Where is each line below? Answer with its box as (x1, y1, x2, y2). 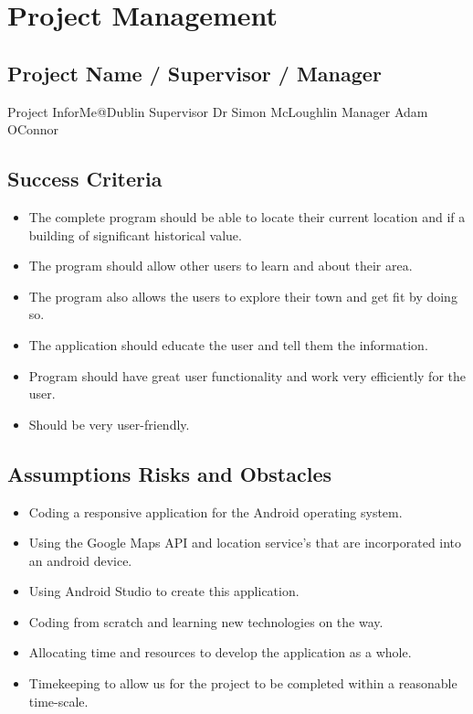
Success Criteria (7, 165, 163, 193)
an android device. (28, 550, 132, 570)
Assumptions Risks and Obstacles (7, 459, 331, 487)
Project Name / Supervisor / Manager (7, 59, 382, 87)
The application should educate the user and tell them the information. (28, 335, 428, 354)
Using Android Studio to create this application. (28, 581, 300, 601)
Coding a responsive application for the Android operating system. (28, 502, 403, 521)
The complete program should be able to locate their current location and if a (28, 207, 466, 226)
